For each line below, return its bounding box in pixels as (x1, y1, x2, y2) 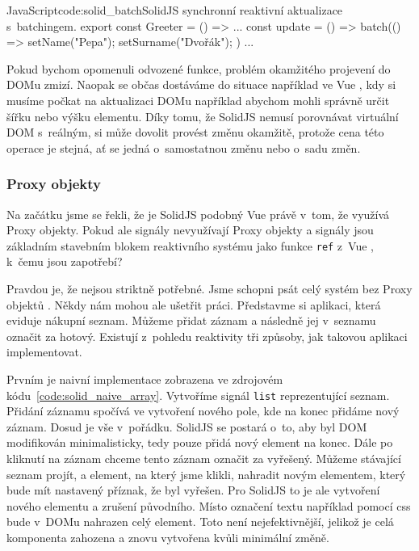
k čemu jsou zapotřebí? (6, 253, 123, 270)
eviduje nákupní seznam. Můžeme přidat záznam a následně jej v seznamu (6, 312, 376, 329)
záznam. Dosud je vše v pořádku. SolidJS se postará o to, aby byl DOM (6, 418, 367, 435)
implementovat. (6, 343, 82, 360)
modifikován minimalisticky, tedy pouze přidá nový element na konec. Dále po (6, 434, 393, 451)
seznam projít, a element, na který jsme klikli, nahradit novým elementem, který (6, 465, 406, 482)
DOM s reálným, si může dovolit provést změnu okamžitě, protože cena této (6, 124, 384, 141)
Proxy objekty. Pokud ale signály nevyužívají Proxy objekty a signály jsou (6, 221, 374, 238)
